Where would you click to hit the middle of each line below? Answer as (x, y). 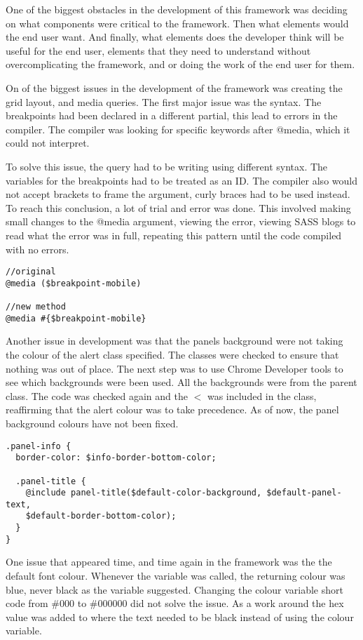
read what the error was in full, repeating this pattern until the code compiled (174, 235)
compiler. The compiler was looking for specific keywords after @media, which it (178, 129)
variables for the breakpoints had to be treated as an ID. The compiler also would (181, 180)
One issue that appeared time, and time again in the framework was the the (169, 562)
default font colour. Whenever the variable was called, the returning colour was (176, 576)
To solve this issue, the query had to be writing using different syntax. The (167, 166)
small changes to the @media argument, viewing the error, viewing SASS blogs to (181, 221)
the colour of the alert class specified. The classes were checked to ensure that (172, 354)
